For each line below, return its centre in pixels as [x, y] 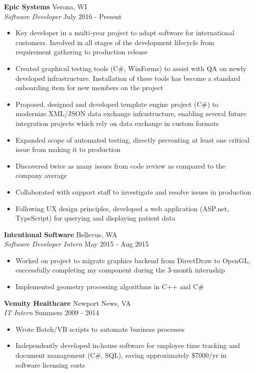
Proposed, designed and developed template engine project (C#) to [117, 104]
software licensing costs [50, 364]
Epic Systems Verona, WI [46, 6]
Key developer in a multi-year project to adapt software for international [125, 33]
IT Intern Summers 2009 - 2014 [51, 312]
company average [41, 175]
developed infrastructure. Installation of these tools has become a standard [128, 78]
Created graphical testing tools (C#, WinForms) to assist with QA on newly [131, 68]
